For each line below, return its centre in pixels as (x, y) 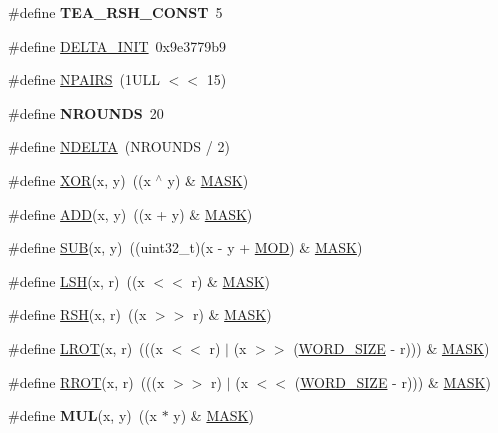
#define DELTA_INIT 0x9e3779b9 (117, 45)
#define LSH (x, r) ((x (76, 280)
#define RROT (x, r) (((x (86, 381)
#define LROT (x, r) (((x (85, 347)
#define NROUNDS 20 (86, 112)
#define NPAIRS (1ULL (84, 79)
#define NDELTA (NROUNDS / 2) (119, 146)
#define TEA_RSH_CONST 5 (115, 12)
